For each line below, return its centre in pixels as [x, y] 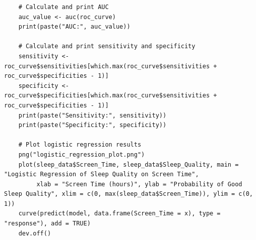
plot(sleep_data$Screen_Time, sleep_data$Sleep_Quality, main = [129, 164]
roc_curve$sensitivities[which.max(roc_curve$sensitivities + [111, 66]
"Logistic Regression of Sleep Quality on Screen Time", [102, 174]
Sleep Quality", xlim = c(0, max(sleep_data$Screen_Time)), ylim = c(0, [129, 194]
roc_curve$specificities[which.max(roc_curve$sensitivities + [111, 96]
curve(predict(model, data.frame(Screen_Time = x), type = [119, 214]
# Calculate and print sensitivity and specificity [107, 46]
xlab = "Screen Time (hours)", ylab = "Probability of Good [139, 184]
